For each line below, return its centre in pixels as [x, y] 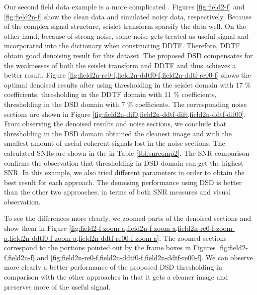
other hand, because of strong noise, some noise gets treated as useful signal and [126, 36]
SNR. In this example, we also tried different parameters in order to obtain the [124, 172]
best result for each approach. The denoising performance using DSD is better [123, 182]
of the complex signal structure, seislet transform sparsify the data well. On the [125, 26]
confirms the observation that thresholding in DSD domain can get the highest [124, 162]
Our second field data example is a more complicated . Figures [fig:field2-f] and [124, 6]
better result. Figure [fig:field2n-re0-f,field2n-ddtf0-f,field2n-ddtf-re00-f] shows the [128, 75]
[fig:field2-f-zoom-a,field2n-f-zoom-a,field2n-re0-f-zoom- [152, 228]
